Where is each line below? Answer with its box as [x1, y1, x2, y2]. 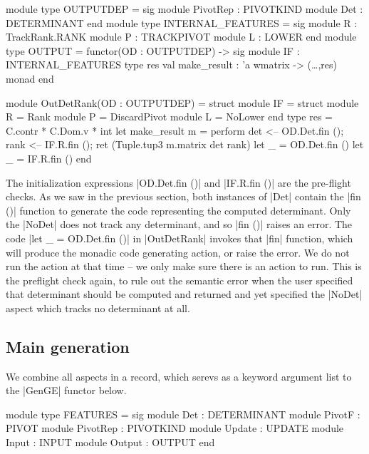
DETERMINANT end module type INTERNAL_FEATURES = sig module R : [6, 15, 358, 30]
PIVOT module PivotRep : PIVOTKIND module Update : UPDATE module [6, 421, 344, 435]
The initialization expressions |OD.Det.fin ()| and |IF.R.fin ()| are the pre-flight [6, 175, 351, 190]
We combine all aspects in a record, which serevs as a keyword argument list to [6, 368, 352, 383]
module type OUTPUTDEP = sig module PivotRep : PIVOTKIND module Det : [6, 1, 363, 16]
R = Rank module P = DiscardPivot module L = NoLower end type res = [6, 109, 333, 124]
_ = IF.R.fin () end [6, 150, 92, 165]
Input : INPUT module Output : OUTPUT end [6, 435, 215, 450]
